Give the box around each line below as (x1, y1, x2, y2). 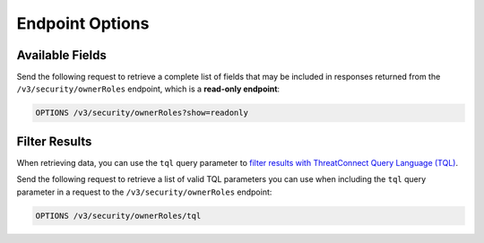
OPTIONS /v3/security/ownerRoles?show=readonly (35, 108, 248, 118)
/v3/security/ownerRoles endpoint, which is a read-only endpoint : (16, 83, 281, 94)
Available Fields (16, 48, 108, 63)
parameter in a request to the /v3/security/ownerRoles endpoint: (16, 187, 272, 197)
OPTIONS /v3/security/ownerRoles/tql (35, 211, 202, 221)
